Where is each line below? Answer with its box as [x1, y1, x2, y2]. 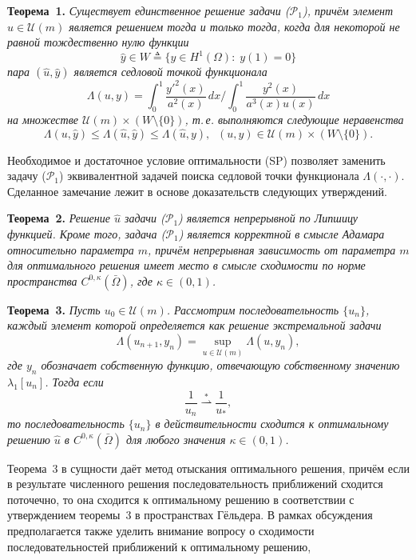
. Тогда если [45, 374, 104, 390]
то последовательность [7, 415, 125, 432]
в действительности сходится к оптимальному [155, 415, 389, 432]
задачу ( [7, 167, 46, 184]
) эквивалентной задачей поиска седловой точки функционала [59, 167, 359, 184]
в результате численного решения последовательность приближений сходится [7, 475, 383, 492]
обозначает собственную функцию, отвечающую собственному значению [41, 357, 400, 374]
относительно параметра [7, 241, 134, 258]
